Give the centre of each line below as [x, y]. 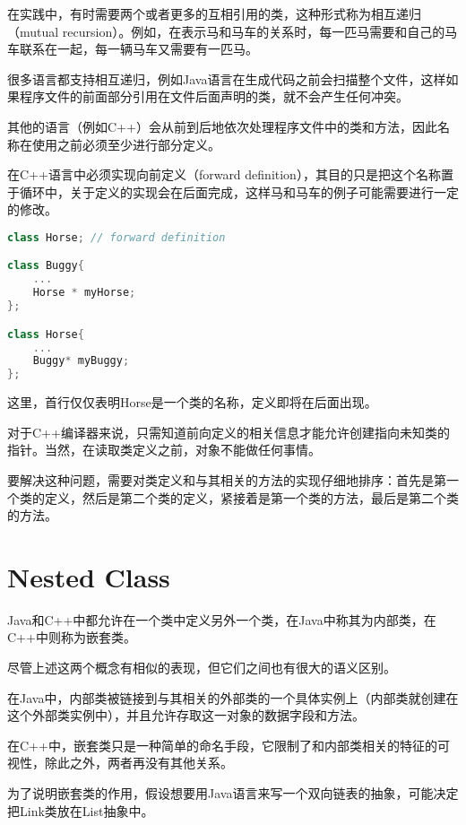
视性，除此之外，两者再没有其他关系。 [120, 763]
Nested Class [89, 576]
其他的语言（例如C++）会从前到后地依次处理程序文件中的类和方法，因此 [222, 126]
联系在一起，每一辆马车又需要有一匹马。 [138, 49]
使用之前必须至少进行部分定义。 [126, 144]
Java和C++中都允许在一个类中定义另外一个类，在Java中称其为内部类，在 [222, 619]
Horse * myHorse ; [84, 293]
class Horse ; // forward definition [116, 237]
